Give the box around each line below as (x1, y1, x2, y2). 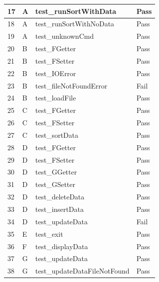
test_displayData (35, 241, 88, 251)
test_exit (35, 228, 63, 239)
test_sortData (35, 129, 78, 140)
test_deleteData (35, 191, 85, 202)
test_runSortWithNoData (35, 18, 114, 29)
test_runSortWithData (35, 5, 116, 16)
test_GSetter (35, 179, 75, 189)
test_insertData (35, 204, 84, 214)
